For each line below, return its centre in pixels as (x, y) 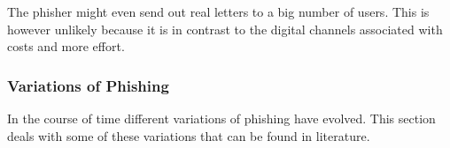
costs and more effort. (66, 46)
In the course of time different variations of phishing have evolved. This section (221, 118)
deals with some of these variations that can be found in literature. (189, 135)
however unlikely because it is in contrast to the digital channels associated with (225, 29)
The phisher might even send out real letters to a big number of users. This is (218, 11)
